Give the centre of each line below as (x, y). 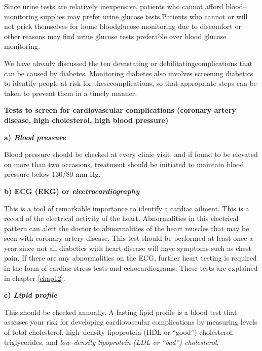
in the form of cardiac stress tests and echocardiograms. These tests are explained (131, 268)
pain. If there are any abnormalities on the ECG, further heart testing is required (130, 258)
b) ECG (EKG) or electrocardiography (72, 191)
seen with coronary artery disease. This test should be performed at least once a (129, 238)
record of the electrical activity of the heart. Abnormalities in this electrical (121, 218)
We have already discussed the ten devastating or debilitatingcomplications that (128, 63)
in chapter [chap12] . (35, 278)
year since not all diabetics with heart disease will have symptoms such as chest (128, 248)
